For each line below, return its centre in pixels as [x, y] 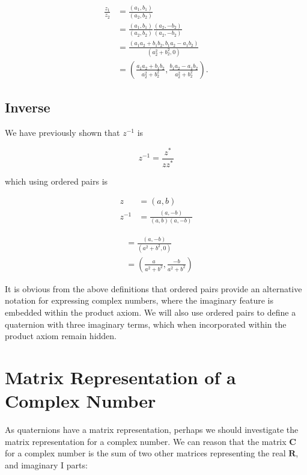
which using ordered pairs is [56, 181]
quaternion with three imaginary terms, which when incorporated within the [146, 324]
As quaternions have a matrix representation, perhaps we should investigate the [152, 430]
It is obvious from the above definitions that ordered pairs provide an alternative [153, 288]
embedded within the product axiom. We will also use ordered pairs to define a [150, 312]
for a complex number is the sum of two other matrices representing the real [145, 453]
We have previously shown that [62, 133]
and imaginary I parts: [46, 464]
